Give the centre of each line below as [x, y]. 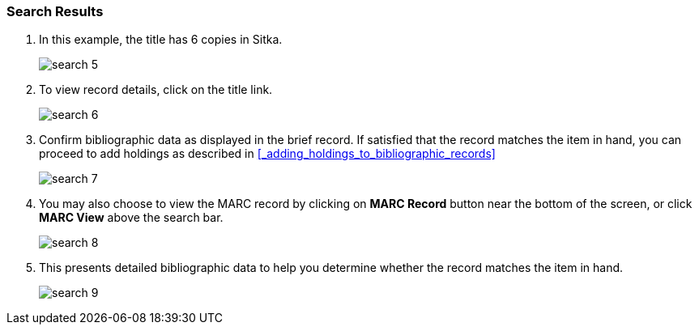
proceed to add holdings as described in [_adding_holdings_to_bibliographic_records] [267, 154]
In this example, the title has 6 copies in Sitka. [161, 40]
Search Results [55, 11]
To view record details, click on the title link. [156, 90]
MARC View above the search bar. [131, 218]
